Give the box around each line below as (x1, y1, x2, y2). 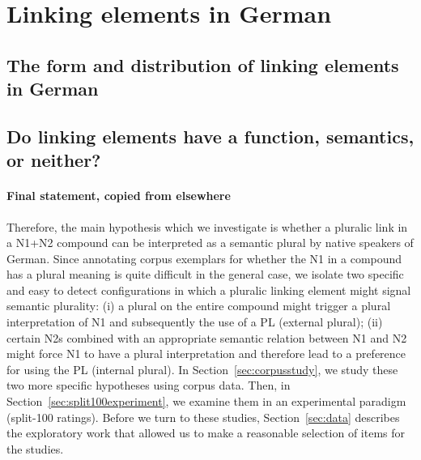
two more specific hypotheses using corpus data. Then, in (6, 377, 291, 394)
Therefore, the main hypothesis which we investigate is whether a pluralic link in (6, 218, 408, 235)
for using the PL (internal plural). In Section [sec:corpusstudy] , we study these (6, 360, 398, 377)
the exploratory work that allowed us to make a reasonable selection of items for (6, 424, 406, 441)
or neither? (6, 147, 101, 172)
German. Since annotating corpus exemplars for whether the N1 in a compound (6, 249, 402, 266)
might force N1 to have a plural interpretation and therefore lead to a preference (6, 345, 406, 362)
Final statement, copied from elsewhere (6, 187, 231, 204)
